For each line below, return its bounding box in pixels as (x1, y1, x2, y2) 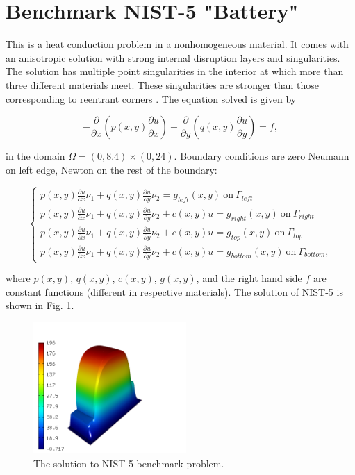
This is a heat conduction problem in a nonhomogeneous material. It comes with (6, 37, 349, 51)
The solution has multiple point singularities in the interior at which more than (6, 64, 344, 78)
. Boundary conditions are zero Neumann (174, 149, 349, 163)
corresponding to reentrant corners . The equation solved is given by (6, 91, 297, 106)
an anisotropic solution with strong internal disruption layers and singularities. (6, 50, 340, 65)
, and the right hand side (196, 271, 302, 285)
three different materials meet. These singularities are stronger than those (6, 77, 320, 92)
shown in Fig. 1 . (6, 298, 74, 312)
